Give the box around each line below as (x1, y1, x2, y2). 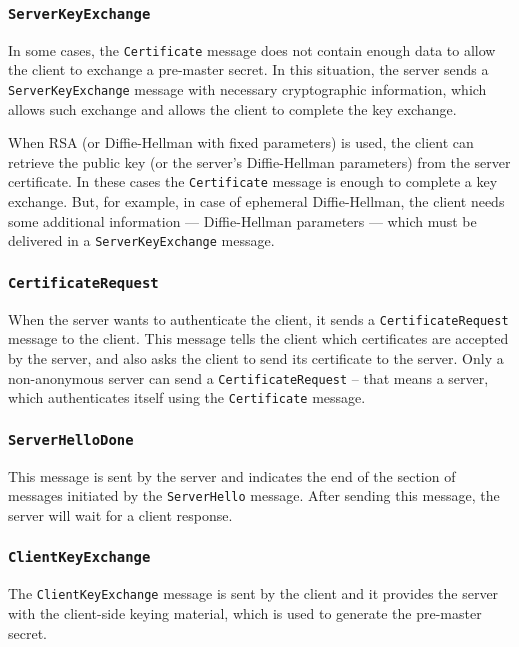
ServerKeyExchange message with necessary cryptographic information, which (8, 79, 487, 100)
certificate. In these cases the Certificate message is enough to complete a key (8, 171, 498, 192)
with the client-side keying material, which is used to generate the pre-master (8, 602, 482, 623)
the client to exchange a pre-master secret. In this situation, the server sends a (8, 59, 489, 80)
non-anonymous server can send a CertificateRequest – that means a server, (8, 367, 489, 388)
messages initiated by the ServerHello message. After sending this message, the (8, 485, 500, 506)
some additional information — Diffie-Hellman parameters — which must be (8, 210, 477, 231)
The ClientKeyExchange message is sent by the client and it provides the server (8, 583, 499, 604)
